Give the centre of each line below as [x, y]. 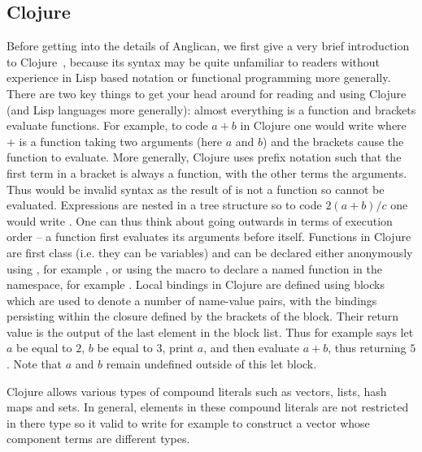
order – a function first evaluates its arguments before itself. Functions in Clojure [209, 237]
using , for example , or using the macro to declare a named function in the [194, 268]
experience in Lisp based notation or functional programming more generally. [199, 77]
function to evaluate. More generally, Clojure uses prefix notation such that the [204, 157]
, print [178, 348]
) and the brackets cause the [333, 141]
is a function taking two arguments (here [121, 141]
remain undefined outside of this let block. [211, 364]
